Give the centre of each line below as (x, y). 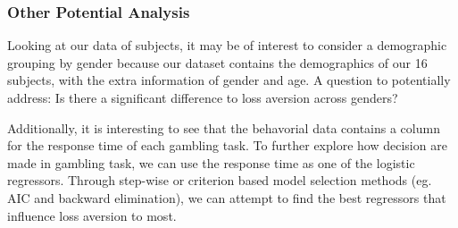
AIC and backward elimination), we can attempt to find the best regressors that (227, 197)
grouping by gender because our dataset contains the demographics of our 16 (217, 62)
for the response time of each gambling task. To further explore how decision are (227, 145)
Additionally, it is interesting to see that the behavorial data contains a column (224, 127)
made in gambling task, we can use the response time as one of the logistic (211, 162)
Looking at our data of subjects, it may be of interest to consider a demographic (227, 45)
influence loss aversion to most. (92, 215)
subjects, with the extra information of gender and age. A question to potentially (229, 80)
